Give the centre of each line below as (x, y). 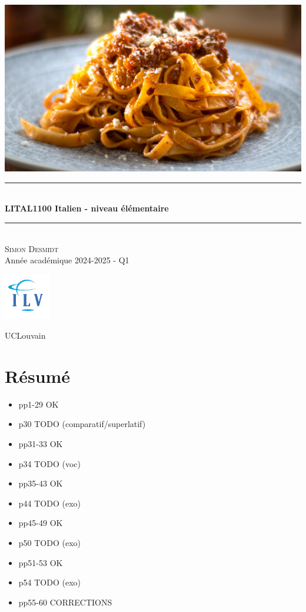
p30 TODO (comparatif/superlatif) (82, 424)
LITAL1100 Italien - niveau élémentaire (87, 208)
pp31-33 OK (41, 443)
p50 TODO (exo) (49, 542)
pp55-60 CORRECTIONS (65, 602)
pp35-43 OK (41, 483)
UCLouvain (25, 335)
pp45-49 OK (41, 523)
